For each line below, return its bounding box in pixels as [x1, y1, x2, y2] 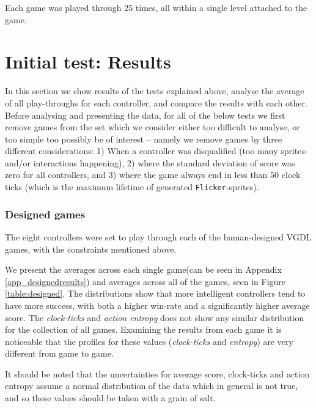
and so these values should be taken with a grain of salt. [5, 391, 216, 404]
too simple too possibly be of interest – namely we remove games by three [5, 132, 282, 145]
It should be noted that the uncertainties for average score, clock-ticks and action [5, 367, 310, 380]
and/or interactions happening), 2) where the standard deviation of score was [5, 156, 295, 169]
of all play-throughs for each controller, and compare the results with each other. [5, 96, 307, 109]
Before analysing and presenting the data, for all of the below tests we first [5, 108, 285, 121]
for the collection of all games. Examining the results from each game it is [5, 323, 282, 336]
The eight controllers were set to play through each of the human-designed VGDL [5, 230, 312, 243]
